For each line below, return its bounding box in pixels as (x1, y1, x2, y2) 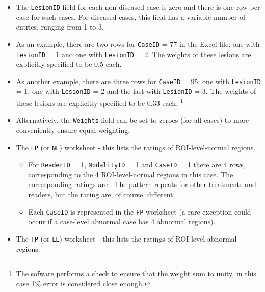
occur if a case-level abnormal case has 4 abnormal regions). (28, 216, 216, 227)
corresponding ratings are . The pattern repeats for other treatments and (28, 179, 256, 190)
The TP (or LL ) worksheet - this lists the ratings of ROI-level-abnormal (16, 233, 237, 244)
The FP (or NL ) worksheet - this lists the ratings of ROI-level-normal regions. (16, 142, 256, 152)
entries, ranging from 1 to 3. (16, 21, 104, 32)
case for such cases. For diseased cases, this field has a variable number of (16, 11, 246, 22)
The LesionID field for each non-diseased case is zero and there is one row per (16, 2, 260, 12)
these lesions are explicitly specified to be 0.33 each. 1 (16, 96, 183, 108)
